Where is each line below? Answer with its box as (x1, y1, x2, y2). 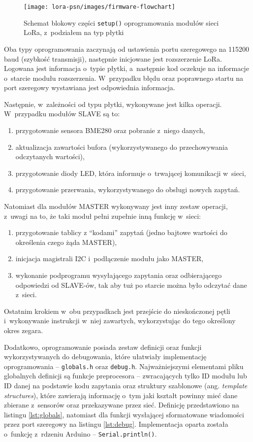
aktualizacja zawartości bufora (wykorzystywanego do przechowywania (15, 141, 228, 152)
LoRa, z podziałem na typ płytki (24, 27, 124, 37)
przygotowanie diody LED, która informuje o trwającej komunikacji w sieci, (15, 168, 246, 178)
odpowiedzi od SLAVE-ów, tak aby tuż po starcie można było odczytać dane (15, 279, 247, 290)
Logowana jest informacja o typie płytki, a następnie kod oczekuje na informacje (4, 63, 249, 73)
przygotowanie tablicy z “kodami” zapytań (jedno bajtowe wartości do (15, 227, 227, 238)
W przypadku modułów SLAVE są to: (4, 108, 120, 119)
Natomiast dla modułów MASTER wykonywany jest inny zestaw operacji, (4, 201, 228, 211)
